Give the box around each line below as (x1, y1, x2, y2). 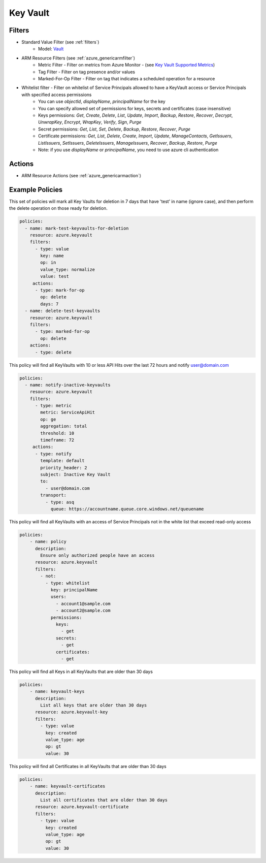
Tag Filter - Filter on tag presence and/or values (38, 69, 135, 75)
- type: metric (35, 403, 72, 409)
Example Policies (9, 185, 63, 194)
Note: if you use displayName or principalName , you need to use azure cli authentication (38, 147, 219, 153)
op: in (40, 260, 56, 265)
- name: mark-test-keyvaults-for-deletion (25, 225, 129, 231)
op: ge (40, 416, 56, 422)
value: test (40, 274, 69, 279)
